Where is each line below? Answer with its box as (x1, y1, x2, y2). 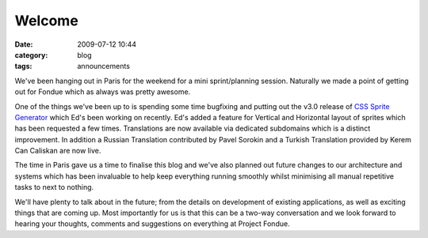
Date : (14, 40, 33, 49)
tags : (14, 62, 32, 71)
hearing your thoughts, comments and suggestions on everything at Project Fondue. (14, 219, 290, 229)
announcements (77, 62, 131, 71)
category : (14, 50, 48, 59)
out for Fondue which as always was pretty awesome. (14, 87, 191, 96)
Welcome (14, 12, 78, 29)
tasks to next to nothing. (14, 183, 94, 192)
